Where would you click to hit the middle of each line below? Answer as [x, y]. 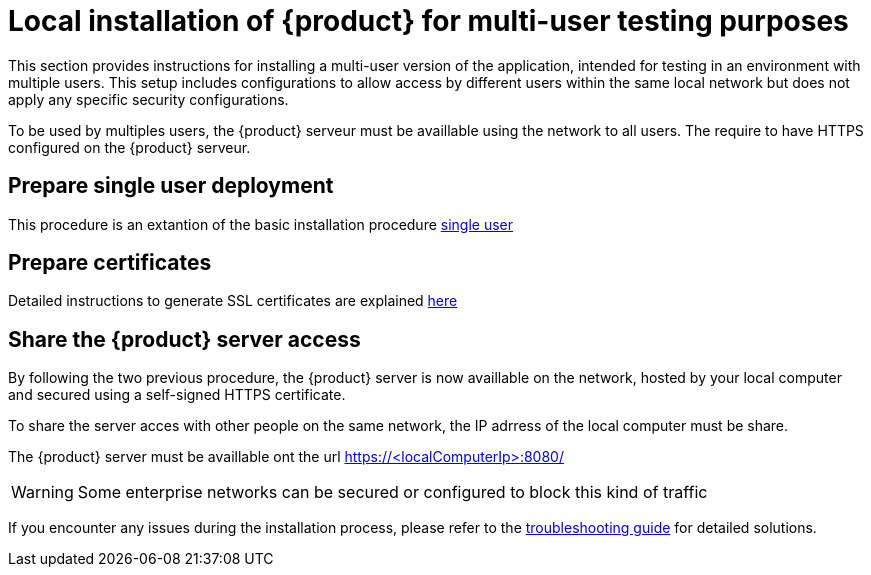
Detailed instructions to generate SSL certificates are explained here [233, 301]
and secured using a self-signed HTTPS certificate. [177, 395]
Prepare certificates [110, 263]
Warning [42, 492]
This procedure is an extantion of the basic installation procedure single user [261, 224]
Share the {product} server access [184, 339]
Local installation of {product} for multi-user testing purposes [428, 21]
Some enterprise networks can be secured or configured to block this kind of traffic [392, 492]
